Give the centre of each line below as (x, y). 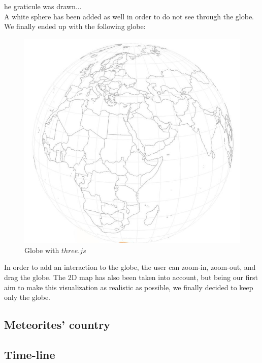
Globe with (42, 250)
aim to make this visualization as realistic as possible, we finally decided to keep (129, 287)
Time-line (30, 354)
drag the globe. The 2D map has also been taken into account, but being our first (131, 277)
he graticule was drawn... (43, 6)
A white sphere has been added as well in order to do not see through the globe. (129, 16)
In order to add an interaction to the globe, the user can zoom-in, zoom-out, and (130, 267)
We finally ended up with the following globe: (75, 26)
